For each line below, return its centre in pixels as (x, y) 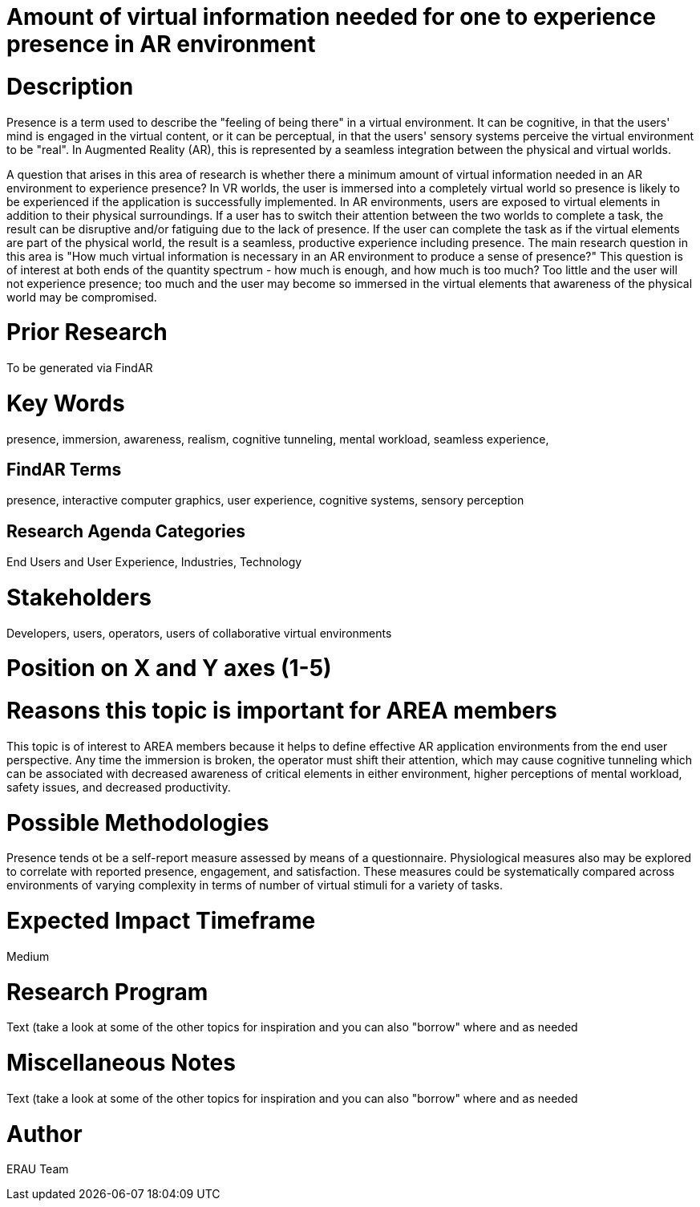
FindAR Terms (64, 469)
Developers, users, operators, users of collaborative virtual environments (199, 633)
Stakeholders (79, 597)
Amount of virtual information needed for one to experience (331, 17)
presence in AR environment (161, 44)
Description (70, 86)
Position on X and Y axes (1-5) (169, 668)
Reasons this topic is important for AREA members (282, 711)
